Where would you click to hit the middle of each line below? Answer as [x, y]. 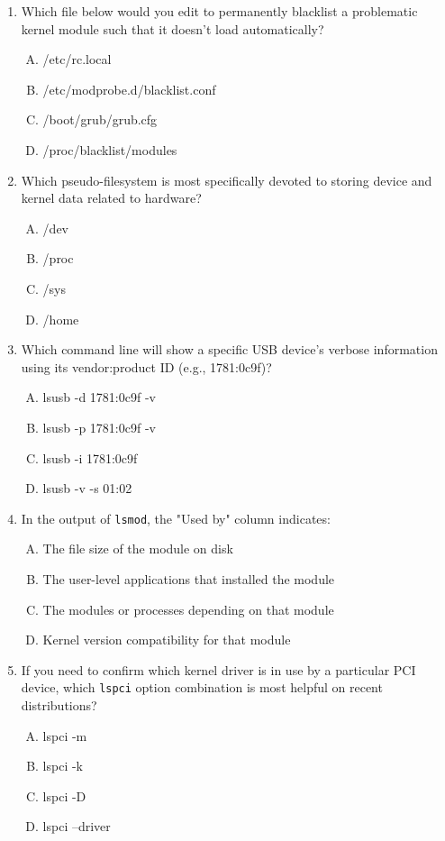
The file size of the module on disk [138, 548]
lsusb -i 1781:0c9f [90, 457]
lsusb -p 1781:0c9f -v [99, 427]
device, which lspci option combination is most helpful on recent [202, 687]
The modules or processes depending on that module [188, 609]
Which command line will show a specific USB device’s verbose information [229, 349]
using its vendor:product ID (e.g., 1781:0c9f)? [146, 366]
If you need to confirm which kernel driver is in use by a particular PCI [218, 669]
